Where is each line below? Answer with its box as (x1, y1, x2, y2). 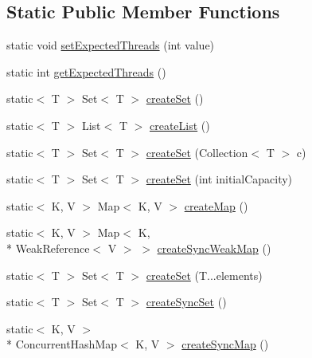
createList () (149, 116, 210, 133)
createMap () (184, 197, 248, 214)
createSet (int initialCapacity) (146, 171, 293, 187)
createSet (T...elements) (146, 266, 263, 283)
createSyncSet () (146, 293, 227, 310)
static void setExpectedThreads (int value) (6, 37, 215, 53)
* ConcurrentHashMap (6, 336, 118, 352)
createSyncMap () (181, 336, 269, 352)
